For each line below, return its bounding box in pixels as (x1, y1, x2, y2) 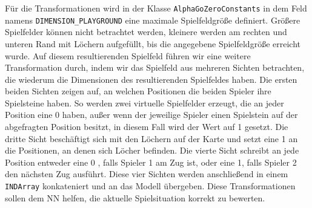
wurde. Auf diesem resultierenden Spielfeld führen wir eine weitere (5, 49, 251, 62)
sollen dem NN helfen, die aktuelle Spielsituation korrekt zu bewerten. (5, 191, 265, 204)
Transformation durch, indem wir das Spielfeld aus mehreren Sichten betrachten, (5, 61, 305, 74)
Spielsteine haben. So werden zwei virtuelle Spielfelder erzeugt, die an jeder (5, 96, 284, 109)
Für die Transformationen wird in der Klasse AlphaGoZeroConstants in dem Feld (5, 2, 307, 14)
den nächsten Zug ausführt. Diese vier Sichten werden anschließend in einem (5, 167, 288, 180)
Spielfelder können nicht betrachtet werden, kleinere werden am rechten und (5, 25, 287, 38)
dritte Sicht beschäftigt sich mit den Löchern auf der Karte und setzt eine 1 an (5, 132, 298, 145)
